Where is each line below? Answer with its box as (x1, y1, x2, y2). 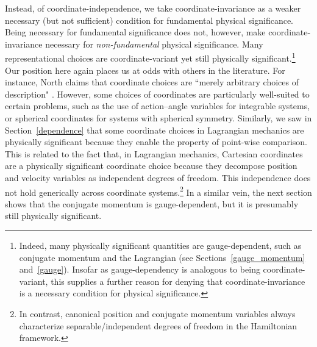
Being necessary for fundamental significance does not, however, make (5, 26, 266, 38)
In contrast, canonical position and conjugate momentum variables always (19, 307, 296, 320)
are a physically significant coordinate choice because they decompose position (5, 159, 297, 172)
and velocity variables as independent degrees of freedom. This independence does (5, 171, 311, 184)
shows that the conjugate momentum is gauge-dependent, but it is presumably (5, 197, 299, 210)
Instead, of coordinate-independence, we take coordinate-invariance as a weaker (5, 2, 301, 14)
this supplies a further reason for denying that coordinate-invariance (51, 274, 305, 287)
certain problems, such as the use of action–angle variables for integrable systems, (5, 99, 310, 112)
